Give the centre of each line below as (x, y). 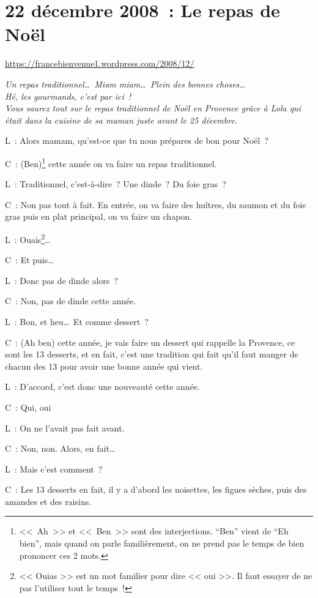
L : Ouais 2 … (28, 238)
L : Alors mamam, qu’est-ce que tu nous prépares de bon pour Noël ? (137, 140)
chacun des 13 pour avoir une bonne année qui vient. (104, 366)
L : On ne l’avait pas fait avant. (65, 428)
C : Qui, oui (28, 407)
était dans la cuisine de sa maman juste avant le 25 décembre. (121, 120)
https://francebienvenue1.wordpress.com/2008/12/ (100, 63)
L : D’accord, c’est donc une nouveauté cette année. (102, 387)
